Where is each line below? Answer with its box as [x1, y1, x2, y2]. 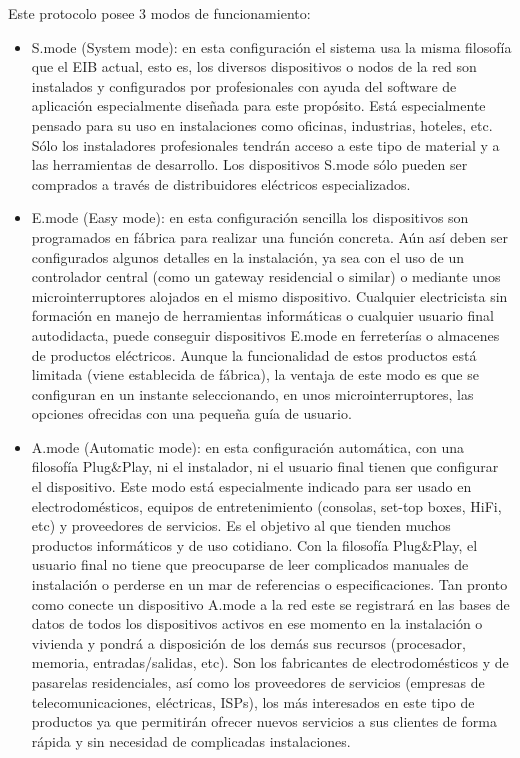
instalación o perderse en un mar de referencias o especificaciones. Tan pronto [31, 574, 508, 595]
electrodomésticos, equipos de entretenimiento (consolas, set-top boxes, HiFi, [31, 495, 502, 516]
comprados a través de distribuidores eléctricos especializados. [31, 173, 411, 194]
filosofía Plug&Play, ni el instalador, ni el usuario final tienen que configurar [31, 456, 499, 477]
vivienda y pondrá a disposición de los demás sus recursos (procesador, [31, 632, 466, 653]
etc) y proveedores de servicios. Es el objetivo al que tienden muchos [31, 515, 451, 536]
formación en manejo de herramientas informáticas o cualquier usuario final [31, 305, 494, 326]
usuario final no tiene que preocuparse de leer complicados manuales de [31, 554, 469, 575]
